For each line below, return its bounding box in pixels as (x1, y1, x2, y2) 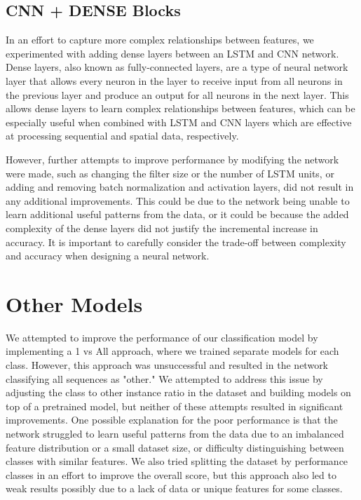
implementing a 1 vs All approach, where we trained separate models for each (6, 344, 339, 358)
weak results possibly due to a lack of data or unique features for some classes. (6, 481, 343, 496)
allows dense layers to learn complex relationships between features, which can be (6, 101, 355, 116)
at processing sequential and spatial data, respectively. (6, 128, 239, 143)
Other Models (6, 289, 143, 318)
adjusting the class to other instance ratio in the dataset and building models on (6, 385, 351, 400)
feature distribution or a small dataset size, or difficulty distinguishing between (6, 440, 344, 454)
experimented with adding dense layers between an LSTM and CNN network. (6, 46, 339, 60)
